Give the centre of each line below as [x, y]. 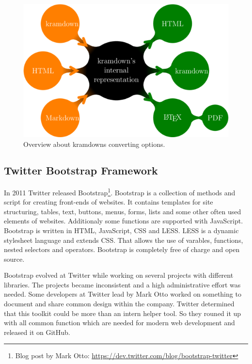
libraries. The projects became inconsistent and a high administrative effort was [122, 284]
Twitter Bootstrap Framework [81, 170]
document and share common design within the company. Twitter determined [119, 304]
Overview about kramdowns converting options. [94, 144]
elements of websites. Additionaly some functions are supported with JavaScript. [124, 221]
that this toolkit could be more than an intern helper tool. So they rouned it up [123, 313]
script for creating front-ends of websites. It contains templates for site [109, 202]
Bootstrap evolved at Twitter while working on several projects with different [119, 275]
